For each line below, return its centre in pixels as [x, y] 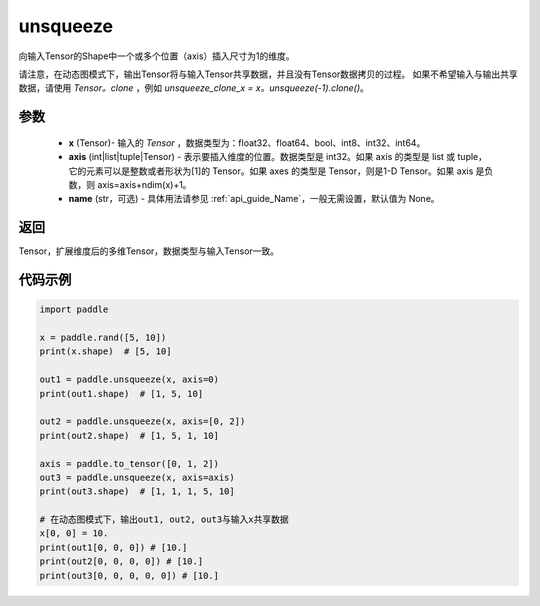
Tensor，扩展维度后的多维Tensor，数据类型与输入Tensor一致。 [149, 251]
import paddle [74, 309]
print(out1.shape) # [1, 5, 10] [121, 393]
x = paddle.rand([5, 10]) [103, 337]
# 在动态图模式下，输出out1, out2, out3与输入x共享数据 [164, 519]
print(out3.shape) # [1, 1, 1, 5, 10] [137, 491]
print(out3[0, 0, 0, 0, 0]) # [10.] [129, 575]
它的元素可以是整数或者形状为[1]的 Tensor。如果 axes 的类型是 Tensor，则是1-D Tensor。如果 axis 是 [276, 171]
